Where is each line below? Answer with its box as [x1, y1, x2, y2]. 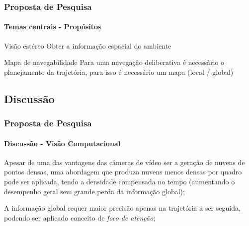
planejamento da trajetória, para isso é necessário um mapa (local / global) [4, 66, 234, 77]
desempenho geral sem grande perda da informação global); [4, 186, 185, 196]
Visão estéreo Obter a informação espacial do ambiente [4, 40, 171, 51]
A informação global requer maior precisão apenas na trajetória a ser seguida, [4, 203, 241, 213]
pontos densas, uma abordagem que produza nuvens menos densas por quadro [4, 167, 242, 177]
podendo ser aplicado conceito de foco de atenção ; [4, 212, 156, 223]
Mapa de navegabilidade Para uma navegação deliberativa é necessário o [4, 57, 225, 67]
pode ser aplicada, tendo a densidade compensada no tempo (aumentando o [4, 176, 235, 187]
